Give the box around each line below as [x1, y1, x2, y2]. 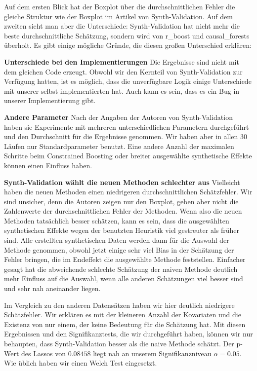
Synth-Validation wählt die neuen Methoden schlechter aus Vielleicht [4, 177, 240, 187]
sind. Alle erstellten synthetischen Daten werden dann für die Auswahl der [4, 235, 229, 245]
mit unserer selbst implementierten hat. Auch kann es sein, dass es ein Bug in [4, 85, 240, 96]
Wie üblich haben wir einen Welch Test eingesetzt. [4, 358, 157, 368]
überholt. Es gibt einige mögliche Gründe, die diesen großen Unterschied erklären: [4, 40, 252, 50]
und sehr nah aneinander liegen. [4, 283, 101, 294]
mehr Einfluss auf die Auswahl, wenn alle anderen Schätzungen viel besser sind [4, 273, 243, 284]
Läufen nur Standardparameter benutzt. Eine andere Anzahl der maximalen [4, 141, 234, 151]
